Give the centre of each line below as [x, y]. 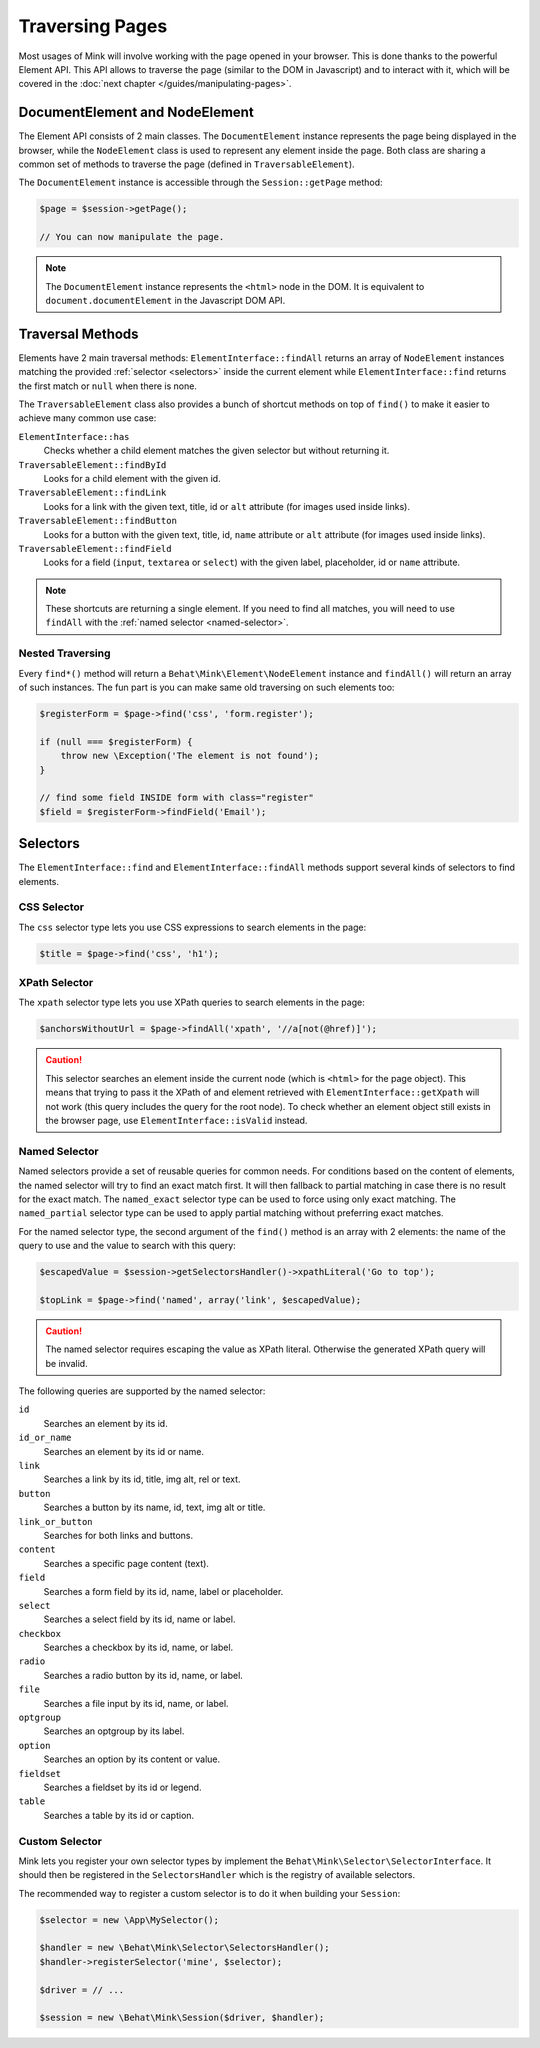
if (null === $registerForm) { [116, 741]
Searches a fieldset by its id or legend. [122, 1787]
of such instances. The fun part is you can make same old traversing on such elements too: [206, 687]
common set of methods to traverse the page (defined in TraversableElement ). [186, 164]
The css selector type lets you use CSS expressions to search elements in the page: [192, 927]
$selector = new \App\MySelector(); [129, 1919]
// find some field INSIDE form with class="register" [176, 798]
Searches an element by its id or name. [124, 1451]
